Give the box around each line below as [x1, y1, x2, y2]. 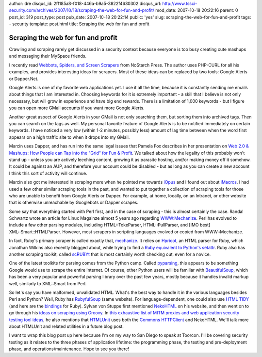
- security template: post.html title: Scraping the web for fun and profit [9, 21, 149, 27]
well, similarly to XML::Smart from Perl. [9, 280, 87, 286]
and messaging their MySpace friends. [9, 53, 87, 59]
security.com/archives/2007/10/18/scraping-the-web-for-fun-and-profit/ [9, 7, 155, 13]
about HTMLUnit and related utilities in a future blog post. [9, 323, 124, 329]
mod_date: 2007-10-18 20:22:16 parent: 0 [155, 7, 238, 13]
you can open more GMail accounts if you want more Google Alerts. [9, 105, 145, 111]
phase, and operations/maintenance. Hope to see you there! [9, 346, 130, 352]
